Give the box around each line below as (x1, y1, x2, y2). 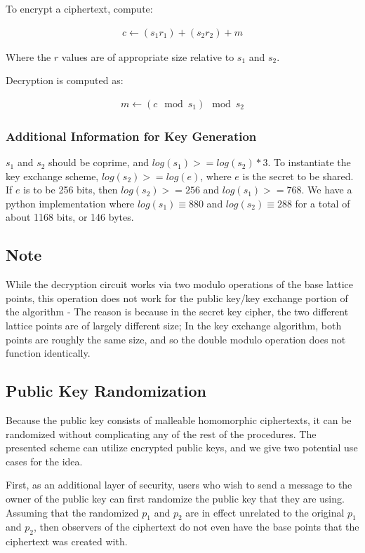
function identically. (6, 346, 91, 360)
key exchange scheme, (6, 168, 99, 183)
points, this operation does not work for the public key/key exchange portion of (6, 290, 348, 305)
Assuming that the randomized (6, 505, 139, 519)
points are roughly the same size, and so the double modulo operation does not (6, 332, 346, 346)
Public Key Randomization (6, 380, 206, 402)
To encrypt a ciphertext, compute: (6, 1, 153, 15)
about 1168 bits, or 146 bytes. (6, 210, 134, 224)
